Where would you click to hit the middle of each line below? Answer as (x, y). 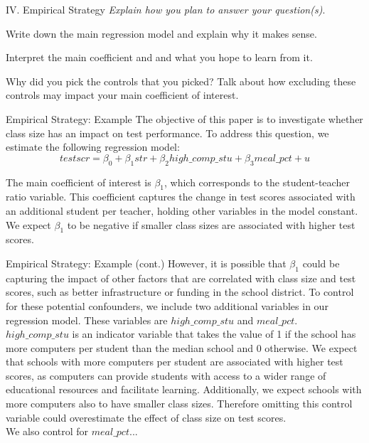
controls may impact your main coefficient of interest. (122, 95)
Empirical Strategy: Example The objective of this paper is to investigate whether (184, 118)
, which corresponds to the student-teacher (257, 182)
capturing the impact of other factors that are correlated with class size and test (181, 278)
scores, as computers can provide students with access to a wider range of (166, 375)
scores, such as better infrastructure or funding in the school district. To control (180, 292)
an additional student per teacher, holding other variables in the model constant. (182, 210)
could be (321, 263)
